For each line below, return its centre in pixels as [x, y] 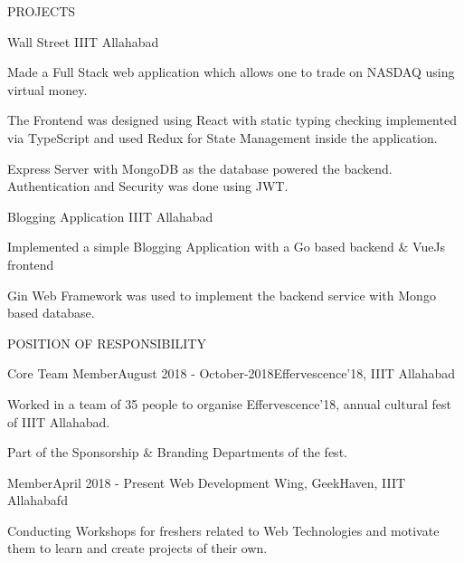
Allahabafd [38, 500]
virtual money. [47, 89]
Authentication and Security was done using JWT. [148, 186]
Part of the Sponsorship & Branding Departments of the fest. [177, 452]
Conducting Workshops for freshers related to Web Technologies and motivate [223, 530]
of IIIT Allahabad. [59, 421]
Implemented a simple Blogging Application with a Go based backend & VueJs [227, 247]
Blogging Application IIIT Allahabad [110, 216]
